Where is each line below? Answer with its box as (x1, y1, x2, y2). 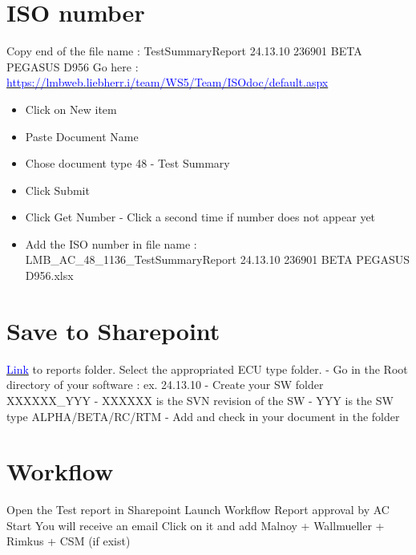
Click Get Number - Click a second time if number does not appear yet (25, 209, 376, 225)
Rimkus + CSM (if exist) (6, 533, 131, 549)
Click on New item (25, 100, 117, 117)
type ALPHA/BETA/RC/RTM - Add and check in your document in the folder (6, 407, 400, 424)
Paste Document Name (25, 128, 139, 144)
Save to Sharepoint (6, 314, 220, 346)
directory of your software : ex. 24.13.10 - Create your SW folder (6, 376, 324, 393)
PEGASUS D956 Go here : (6, 58, 139, 75)
